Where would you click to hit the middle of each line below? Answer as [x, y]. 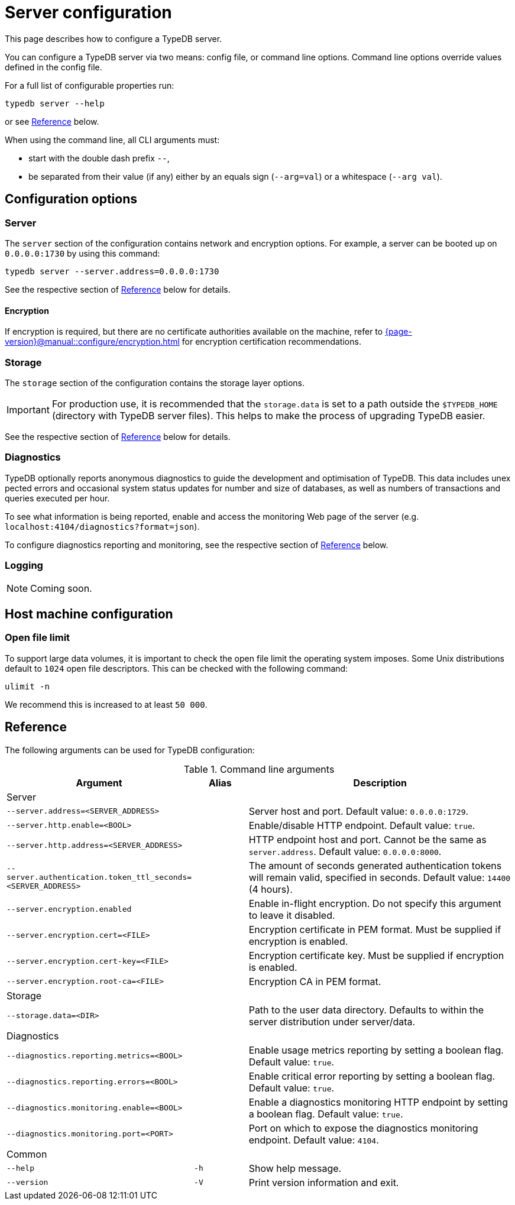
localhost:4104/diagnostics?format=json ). [102, 526]
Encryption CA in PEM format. [315, 981]
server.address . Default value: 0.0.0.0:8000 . [345, 851]
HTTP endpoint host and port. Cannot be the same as [367, 839]
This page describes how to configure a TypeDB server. [114, 38]
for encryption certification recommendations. [271, 342]
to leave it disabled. [292, 915]
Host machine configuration [89, 614]
